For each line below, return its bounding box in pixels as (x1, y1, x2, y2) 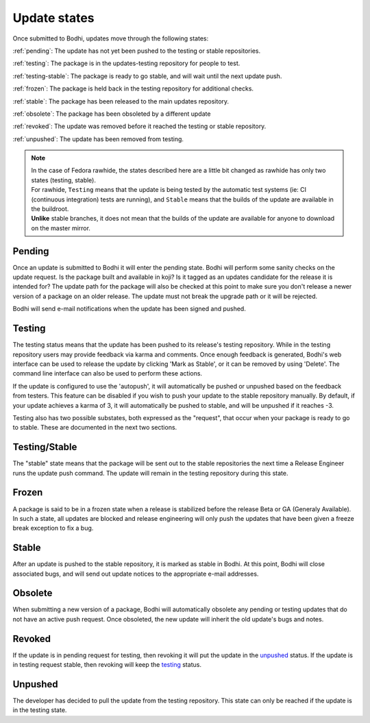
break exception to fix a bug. (12, 524, 94, 532)
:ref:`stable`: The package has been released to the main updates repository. (12, 97, 230, 106)
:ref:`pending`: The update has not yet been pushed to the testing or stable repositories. (12, 47, 260, 55)
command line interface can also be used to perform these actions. (12, 369, 202, 378)
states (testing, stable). (31, 175, 96, 184)
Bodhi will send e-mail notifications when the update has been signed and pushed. (12, 305, 246, 313)
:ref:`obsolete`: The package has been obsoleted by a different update (12, 110, 211, 118)
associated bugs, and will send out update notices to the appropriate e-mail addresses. (12, 569, 259, 578)
